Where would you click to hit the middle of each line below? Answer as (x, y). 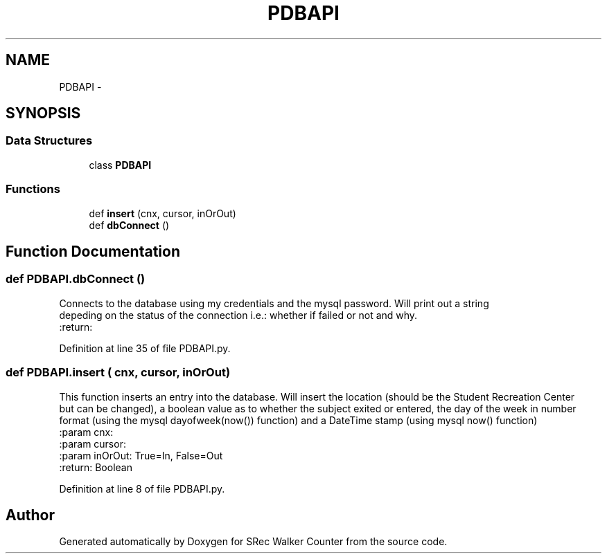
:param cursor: (93, 443)
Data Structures (49, 141)
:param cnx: (86, 432)
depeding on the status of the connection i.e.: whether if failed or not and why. (238, 315)
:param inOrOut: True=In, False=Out (141, 455)
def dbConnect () (129, 225)
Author (30, 515)
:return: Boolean (96, 467)
